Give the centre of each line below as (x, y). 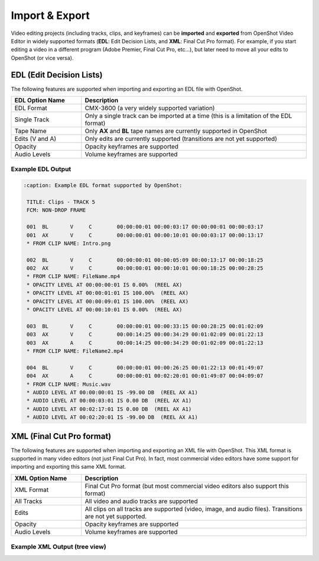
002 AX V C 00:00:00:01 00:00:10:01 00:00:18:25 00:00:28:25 (145, 268)
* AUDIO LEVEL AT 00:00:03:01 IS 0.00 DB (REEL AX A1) (109, 401)
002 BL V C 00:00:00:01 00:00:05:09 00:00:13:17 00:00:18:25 (145, 260)
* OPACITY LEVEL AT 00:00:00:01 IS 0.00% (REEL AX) (105, 285)
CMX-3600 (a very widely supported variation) (150, 108)
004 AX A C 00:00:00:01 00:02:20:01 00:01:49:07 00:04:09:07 (145, 376)
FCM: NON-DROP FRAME (56, 210)
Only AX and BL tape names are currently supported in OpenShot (176, 131)
